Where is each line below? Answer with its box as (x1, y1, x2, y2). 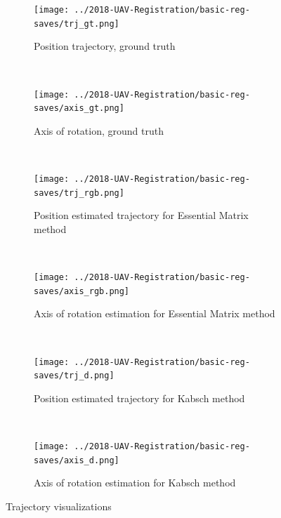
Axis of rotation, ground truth (34, 123, 164, 138)
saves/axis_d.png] (34, 455, 119, 465)
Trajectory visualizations (6, 499, 112, 513)
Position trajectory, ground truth (34, 39, 176, 53)
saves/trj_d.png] (34, 371, 115, 381)
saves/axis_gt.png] (34, 103, 124, 114)
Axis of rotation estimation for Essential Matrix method (34, 306, 275, 321)
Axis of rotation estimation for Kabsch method (34, 475, 236, 490)
